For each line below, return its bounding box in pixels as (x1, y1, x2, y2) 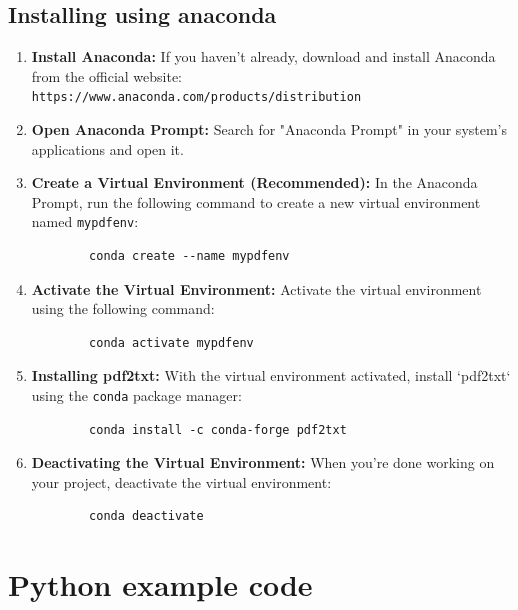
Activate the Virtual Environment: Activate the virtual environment (31, 278, 482, 299)
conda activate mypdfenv (89, 335, 254, 350)
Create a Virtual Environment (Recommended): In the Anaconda (31, 172, 478, 193)
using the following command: (31, 298, 215, 319)
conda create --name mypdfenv (89, 249, 290, 264)
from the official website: (31, 65, 183, 86)
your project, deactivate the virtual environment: (31, 471, 332, 492)
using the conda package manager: (31, 385, 242, 406)
